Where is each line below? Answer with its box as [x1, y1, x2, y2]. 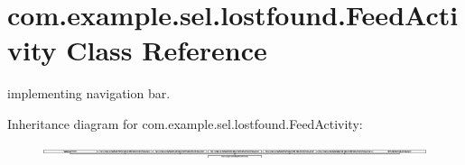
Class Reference [66, 32, 267, 69]
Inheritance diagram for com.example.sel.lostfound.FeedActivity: [7, 114, 363, 133]
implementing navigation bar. [7, 84, 171, 103]
